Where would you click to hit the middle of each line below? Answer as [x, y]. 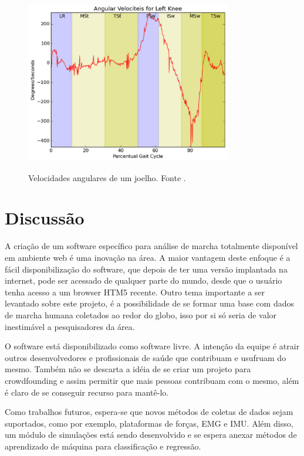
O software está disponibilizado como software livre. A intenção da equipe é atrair [152, 346]
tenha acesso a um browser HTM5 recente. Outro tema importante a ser [135, 292]
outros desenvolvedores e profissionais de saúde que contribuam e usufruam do [146, 357]
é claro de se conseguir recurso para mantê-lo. [87, 392]
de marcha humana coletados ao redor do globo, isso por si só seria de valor [141, 314]
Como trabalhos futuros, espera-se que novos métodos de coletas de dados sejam [149, 412]
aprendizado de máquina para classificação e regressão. [103, 446]
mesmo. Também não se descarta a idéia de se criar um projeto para [128, 369]
